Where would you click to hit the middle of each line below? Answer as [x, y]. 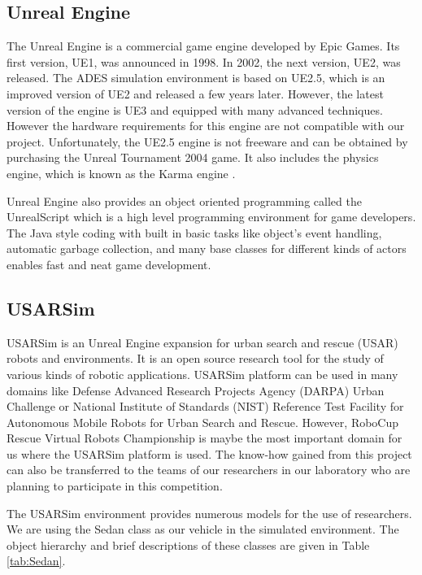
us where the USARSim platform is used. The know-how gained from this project [209, 453]
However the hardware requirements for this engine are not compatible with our [206, 126]
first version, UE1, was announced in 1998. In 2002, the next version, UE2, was [204, 61]
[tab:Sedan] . [36, 561]
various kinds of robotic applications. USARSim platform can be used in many [202, 374]
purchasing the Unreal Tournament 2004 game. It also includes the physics [193, 157]
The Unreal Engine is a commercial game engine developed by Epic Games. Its [203, 46]
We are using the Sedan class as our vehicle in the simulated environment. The [203, 529]
